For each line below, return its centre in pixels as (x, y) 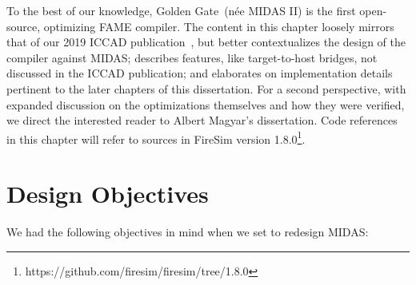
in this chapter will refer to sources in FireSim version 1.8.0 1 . (156, 137)
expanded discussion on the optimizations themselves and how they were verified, (206, 104)
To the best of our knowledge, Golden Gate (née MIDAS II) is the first (181, 10)
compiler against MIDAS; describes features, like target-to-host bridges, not (192, 57)
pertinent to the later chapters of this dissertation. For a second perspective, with (206, 88)
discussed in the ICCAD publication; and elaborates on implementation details (200, 73)
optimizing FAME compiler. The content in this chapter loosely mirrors (219, 26)
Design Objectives (108, 194)
